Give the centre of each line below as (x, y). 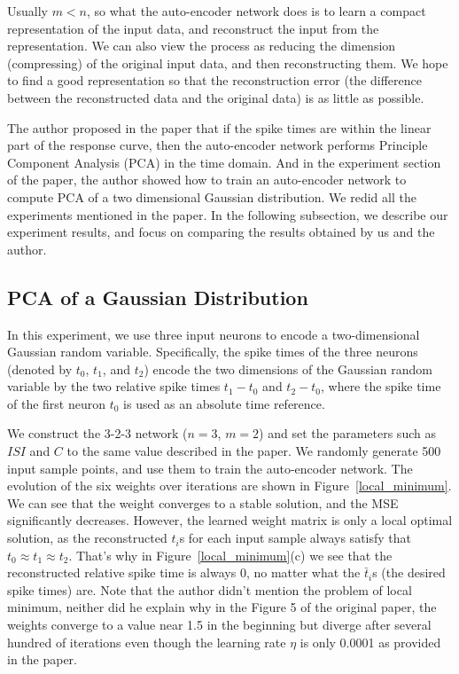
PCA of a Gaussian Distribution (158, 297)
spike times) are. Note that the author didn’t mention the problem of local (210, 589)
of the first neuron (57, 403)
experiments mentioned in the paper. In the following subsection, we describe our (228, 214)
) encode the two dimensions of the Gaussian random (288, 368)
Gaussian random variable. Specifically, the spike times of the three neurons (213, 352)
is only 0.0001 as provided (370, 642)
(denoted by (40, 368)
